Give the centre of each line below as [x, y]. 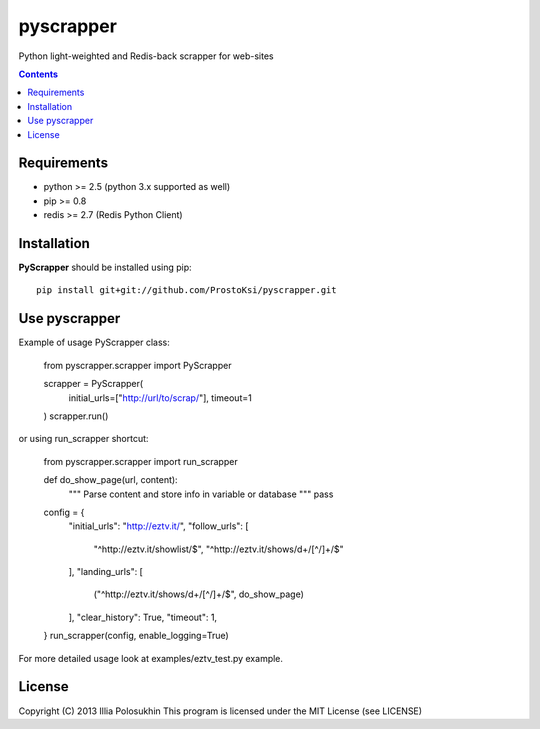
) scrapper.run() [76, 416]
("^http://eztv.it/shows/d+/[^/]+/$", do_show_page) [199, 594]
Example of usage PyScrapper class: [94, 342]
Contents [38, 74]
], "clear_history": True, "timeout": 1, [143, 617]
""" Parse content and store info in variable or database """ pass [201, 494]
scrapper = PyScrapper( [93, 384]
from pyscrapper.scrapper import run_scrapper [141, 461]
